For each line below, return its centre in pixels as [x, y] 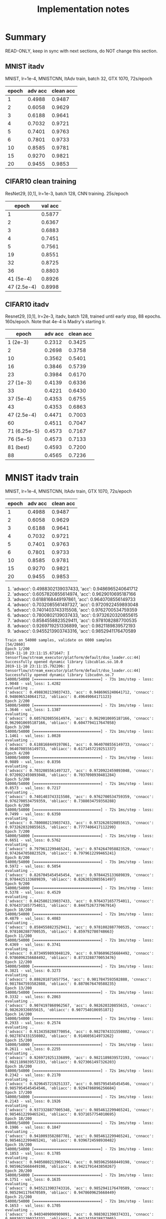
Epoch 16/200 [19, 1067]
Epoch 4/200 [17, 753]
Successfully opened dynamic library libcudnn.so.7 [59, 675]
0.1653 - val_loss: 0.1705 [33, 1206]
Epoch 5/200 [17, 780]
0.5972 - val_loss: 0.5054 [33, 867]
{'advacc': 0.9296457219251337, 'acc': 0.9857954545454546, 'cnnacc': [80, 1084]
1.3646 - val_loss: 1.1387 [33, 710]
